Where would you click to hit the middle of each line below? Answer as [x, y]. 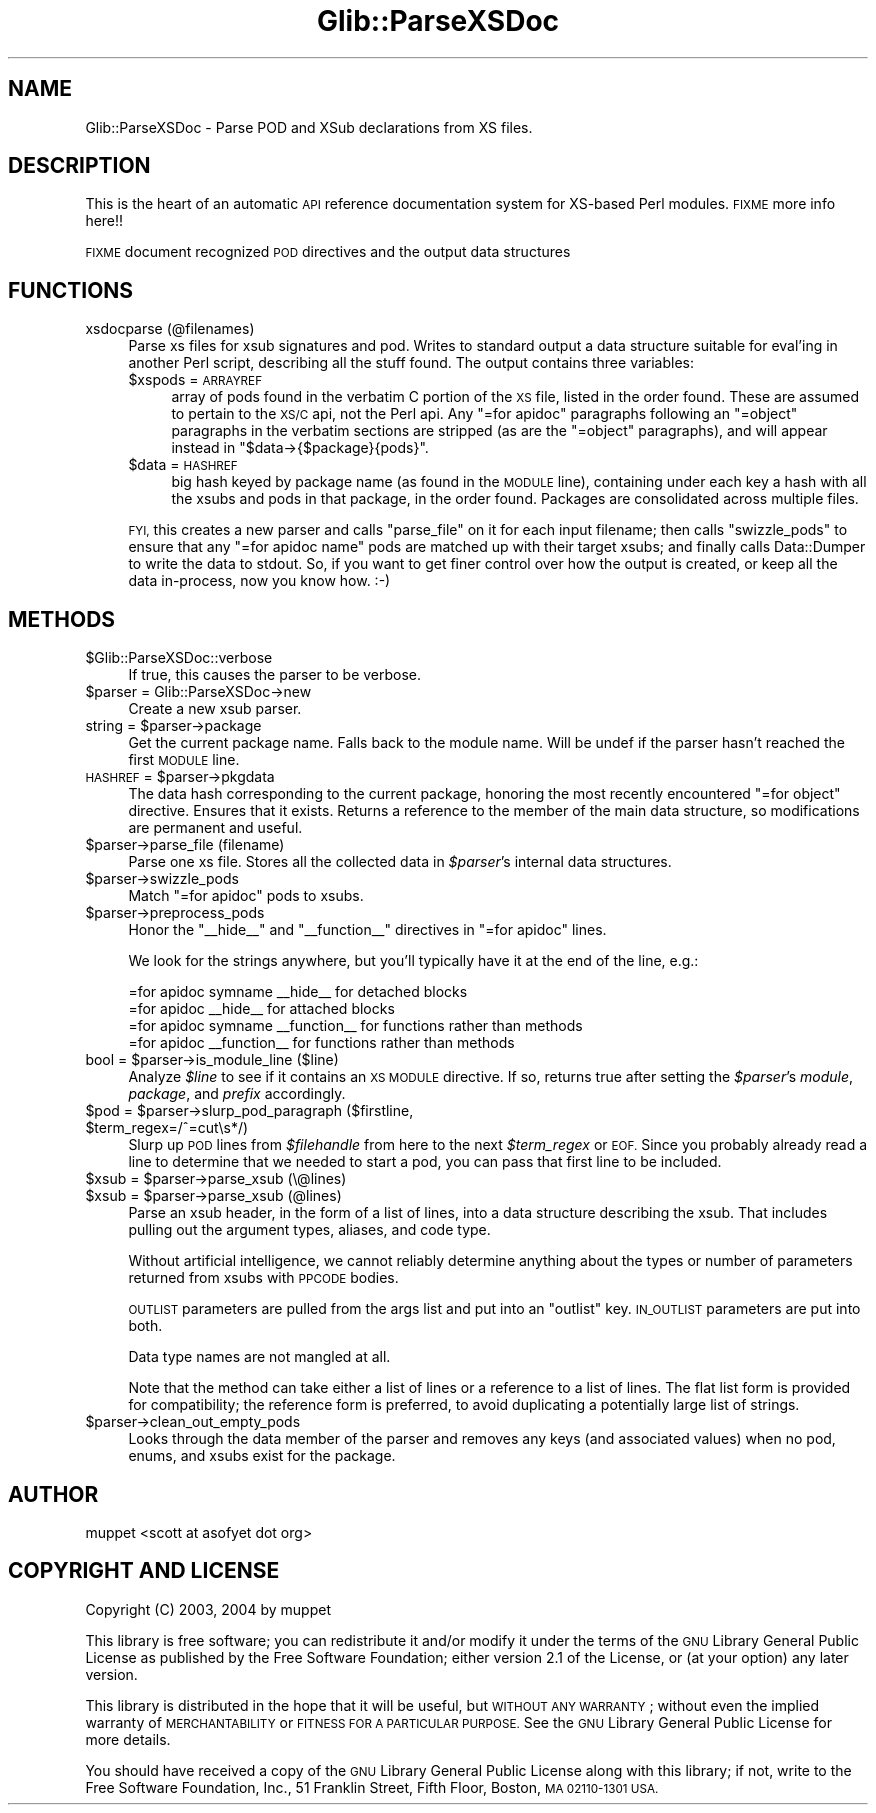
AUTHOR [53, 1494]
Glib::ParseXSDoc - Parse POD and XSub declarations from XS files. [309, 127]
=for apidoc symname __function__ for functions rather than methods [355, 1026]
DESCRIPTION [79, 166]
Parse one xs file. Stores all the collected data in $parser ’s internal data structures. [400, 862]
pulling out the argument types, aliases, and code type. [309, 1230]
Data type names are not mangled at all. [259, 1357]
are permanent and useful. [215, 828]
